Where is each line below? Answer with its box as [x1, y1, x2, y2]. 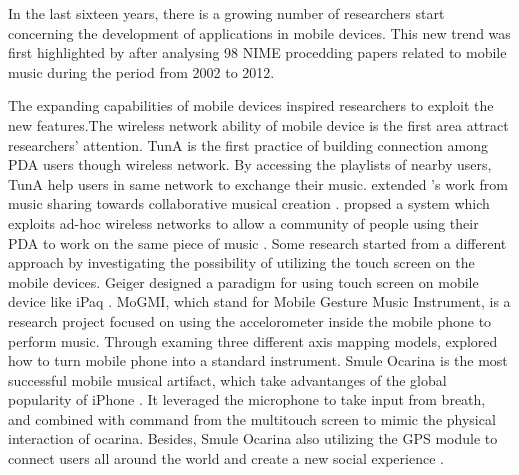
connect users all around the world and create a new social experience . [8, 448, 444, 469]
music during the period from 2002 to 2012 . [8, 61, 275, 82]
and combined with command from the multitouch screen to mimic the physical [8, 408, 496, 429]
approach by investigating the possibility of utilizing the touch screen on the [8, 252, 475, 273]
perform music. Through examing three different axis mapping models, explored [8, 330, 498, 351]
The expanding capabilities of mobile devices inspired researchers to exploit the [8, 95, 494, 116]
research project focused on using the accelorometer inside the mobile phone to [8, 310, 492, 331]
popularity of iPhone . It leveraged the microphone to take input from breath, [8, 389, 486, 410]
